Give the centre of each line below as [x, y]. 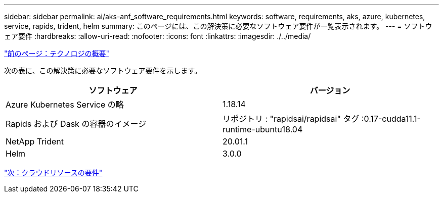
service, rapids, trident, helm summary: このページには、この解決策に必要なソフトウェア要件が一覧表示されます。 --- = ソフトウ [218, 26]
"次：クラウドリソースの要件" [53, 173]
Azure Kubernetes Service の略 [65, 105]
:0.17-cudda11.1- [391, 119]
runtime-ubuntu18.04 [263, 129]
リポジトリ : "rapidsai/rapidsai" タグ [291, 119]
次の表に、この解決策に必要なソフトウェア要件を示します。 [103, 70]
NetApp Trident [35, 141]
